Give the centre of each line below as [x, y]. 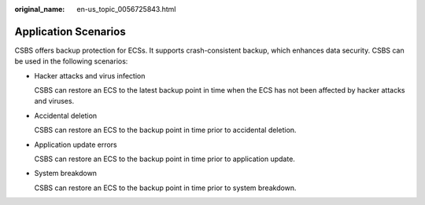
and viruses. [54, 101]
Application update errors [76, 145]
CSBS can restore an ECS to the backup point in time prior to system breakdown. [165, 188]
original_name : [40, 9]
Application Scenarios [70, 31]
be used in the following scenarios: [71, 61]
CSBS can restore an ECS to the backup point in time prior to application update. [164, 159]
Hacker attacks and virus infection [90, 75]
